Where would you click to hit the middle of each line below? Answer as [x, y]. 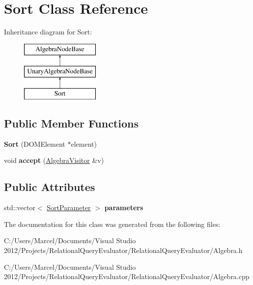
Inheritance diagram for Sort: [48, 32]
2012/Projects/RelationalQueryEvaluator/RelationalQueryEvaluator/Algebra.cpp [127, 276]
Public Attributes [50, 187]
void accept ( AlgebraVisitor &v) [54, 160]
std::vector [20, 207]
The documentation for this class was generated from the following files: [112, 224]
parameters [124, 207]
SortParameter [69, 207]
